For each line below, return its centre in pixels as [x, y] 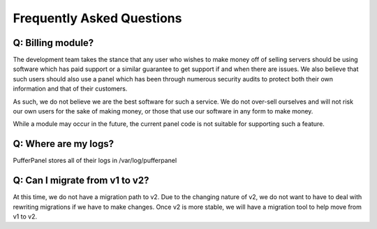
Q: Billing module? [53, 43]
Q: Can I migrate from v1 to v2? [81, 181]
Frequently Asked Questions [97, 18]
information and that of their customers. [70, 89]
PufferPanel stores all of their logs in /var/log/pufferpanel [95, 161]
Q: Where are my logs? [64, 144]
